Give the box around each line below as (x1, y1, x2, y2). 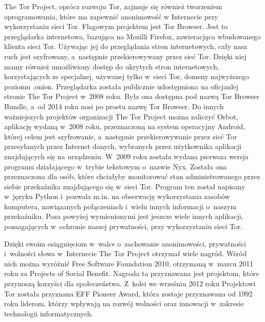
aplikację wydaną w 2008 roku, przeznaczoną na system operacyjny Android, (4, 121, 245, 132)
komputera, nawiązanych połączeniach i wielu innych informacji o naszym (4, 201, 236, 211)
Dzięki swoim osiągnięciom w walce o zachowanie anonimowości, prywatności (4, 238, 246, 249)
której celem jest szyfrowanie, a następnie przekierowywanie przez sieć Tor (4, 131, 237, 141)
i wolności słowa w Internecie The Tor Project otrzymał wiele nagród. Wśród (4, 248, 247, 259)
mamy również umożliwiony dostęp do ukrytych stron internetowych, (4, 61, 219, 71)
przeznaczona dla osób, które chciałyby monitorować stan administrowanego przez (4, 171, 260, 182)
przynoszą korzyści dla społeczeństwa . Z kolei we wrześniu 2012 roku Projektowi (4, 278, 256, 289)
